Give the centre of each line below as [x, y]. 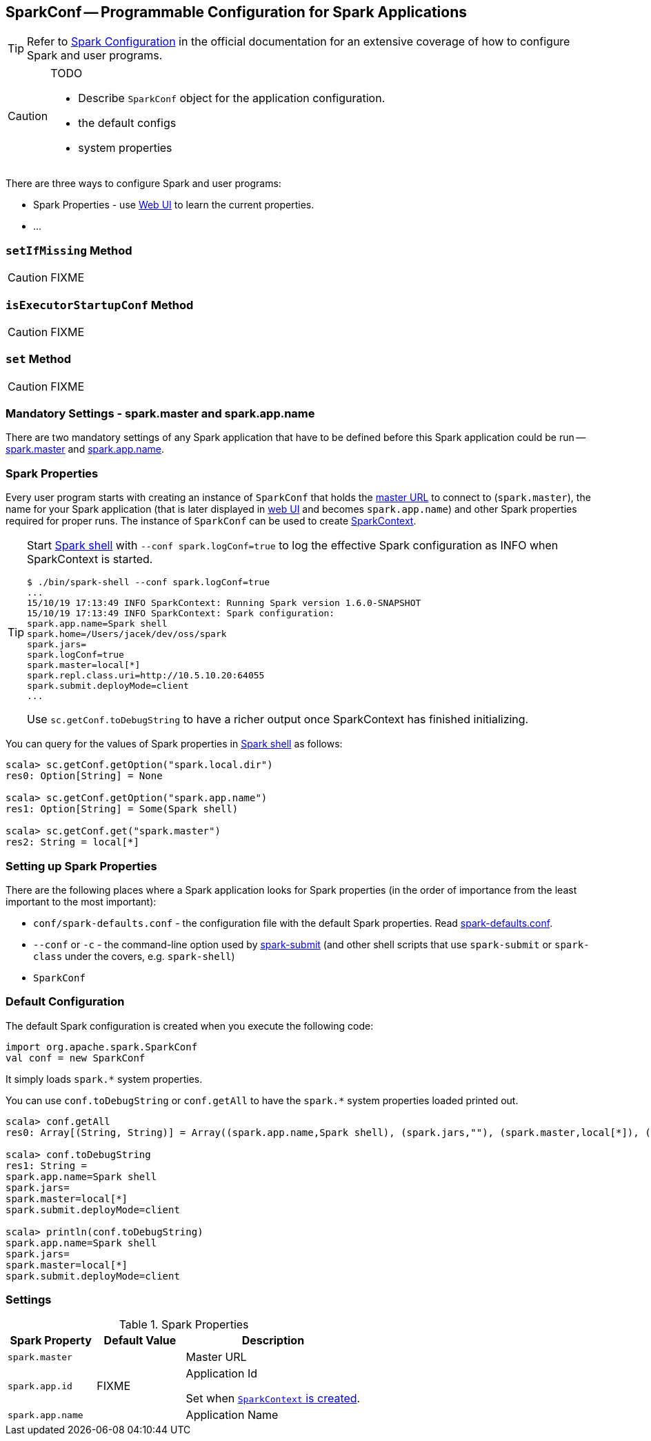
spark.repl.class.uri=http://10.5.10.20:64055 [146, 676]
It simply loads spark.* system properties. [104, 1079]
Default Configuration [65, 1002]
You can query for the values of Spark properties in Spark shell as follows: [174, 744]
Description [273, 1341]
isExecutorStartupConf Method [100, 305]
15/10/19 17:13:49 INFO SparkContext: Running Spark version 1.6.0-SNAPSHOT [224, 603]
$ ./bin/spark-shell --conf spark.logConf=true [149, 582]
